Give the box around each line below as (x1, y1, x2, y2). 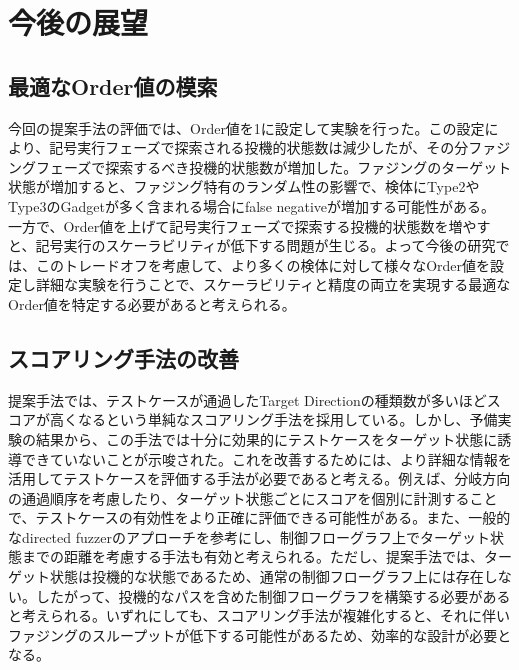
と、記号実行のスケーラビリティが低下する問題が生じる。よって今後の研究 (8, 235, 496, 256)
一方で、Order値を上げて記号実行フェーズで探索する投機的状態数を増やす (8, 215, 491, 236)
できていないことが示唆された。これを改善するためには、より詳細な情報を (21, 448, 512, 469)
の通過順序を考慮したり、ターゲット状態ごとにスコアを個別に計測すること (8, 487, 498, 508)
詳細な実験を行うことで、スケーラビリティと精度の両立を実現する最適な (35, 274, 511, 295)
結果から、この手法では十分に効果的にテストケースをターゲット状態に (35, 428, 498, 449)
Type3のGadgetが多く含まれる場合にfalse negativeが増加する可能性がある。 (8, 195, 496, 216)
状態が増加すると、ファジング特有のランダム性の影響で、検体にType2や (8, 176, 480, 197)
